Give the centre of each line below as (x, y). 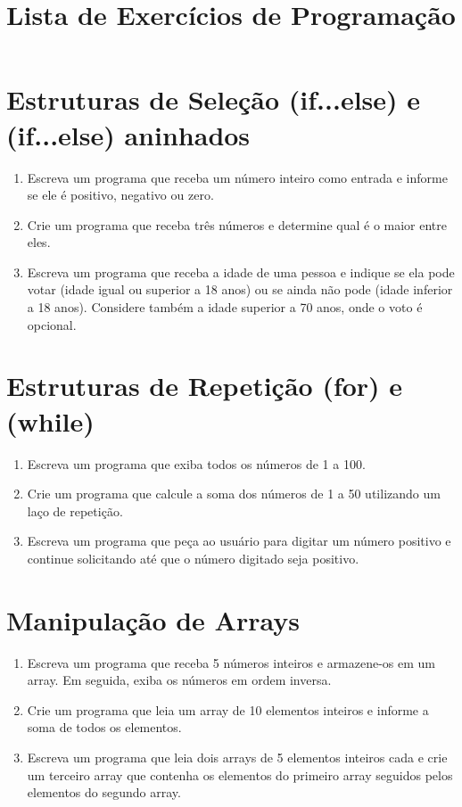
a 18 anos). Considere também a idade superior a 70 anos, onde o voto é (225, 307)
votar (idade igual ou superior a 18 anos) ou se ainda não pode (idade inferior (240, 289)
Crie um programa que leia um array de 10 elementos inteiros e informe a (228, 709)
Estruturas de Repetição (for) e (205, 386)
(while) (50, 420)
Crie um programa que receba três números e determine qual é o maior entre (237, 224)
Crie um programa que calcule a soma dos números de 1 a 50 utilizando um (234, 494)
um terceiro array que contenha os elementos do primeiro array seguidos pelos (240, 774)
